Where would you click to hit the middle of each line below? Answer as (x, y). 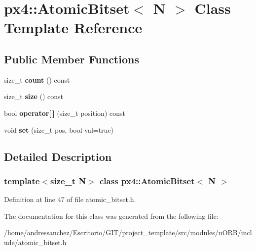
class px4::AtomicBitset (147, 180)
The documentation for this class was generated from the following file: (111, 216)
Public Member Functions (72, 59)
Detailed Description (58, 156)
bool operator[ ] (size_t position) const (65, 113)
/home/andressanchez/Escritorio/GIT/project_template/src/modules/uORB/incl (128, 232)
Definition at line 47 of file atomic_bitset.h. (70, 199)
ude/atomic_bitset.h (35, 242)
